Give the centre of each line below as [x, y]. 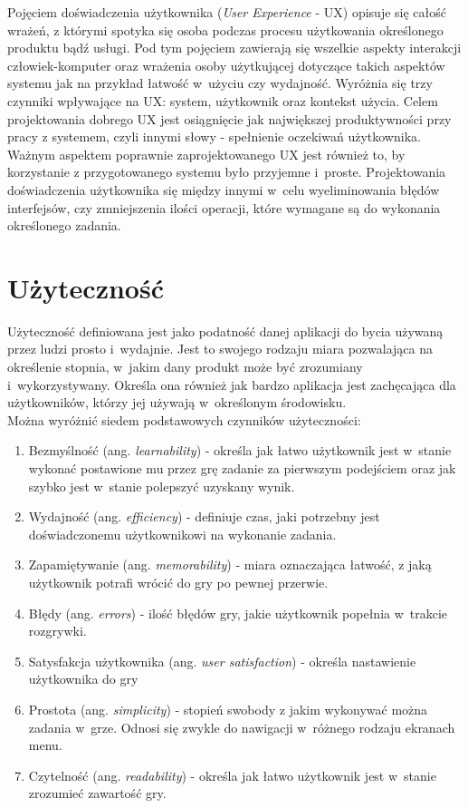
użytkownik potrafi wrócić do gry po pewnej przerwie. [178, 582]
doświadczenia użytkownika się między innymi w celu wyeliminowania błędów [224, 189]
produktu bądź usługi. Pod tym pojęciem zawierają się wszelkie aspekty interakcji [234, 48]
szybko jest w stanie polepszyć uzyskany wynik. [162, 486]
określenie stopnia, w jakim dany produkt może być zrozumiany [185, 367]
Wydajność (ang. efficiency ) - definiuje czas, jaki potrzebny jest [204, 516]
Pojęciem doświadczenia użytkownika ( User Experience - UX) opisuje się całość [227, 12]
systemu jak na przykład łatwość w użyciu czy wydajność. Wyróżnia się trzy [220, 83]
